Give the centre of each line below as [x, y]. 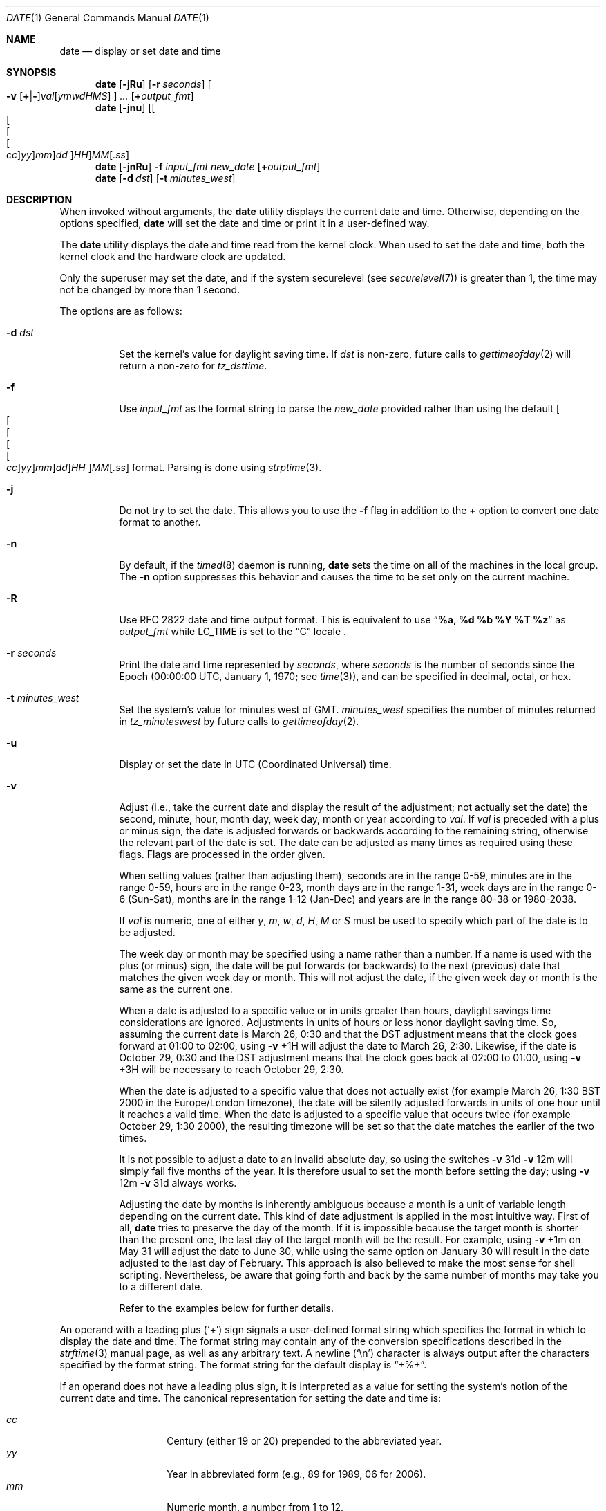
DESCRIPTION [39, 200]
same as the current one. [176, 989]
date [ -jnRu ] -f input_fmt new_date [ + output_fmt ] [208, 166]
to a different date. [161, 1286]
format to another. [160, 522]
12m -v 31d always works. [178, 1183]
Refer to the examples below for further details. [226, 1308]
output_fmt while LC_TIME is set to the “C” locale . [233, 631]
